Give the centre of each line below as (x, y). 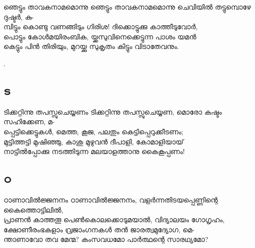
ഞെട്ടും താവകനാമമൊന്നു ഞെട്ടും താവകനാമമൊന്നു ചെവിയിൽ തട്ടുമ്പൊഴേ (127, 7)
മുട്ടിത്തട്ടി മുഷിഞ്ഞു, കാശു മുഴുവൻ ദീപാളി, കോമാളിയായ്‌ (94, 141)
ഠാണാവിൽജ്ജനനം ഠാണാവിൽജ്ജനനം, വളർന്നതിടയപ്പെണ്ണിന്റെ (111, 199)
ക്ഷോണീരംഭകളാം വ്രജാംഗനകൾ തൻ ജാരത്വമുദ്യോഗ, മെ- (99, 229)
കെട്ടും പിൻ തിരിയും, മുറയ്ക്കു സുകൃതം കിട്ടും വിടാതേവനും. (91, 46)
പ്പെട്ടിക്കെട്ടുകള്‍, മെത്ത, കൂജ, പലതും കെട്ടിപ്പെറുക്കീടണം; (94, 131)
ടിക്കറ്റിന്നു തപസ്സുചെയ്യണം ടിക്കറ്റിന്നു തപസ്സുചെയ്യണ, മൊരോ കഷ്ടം (113, 111)
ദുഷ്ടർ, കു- (19, 16)
